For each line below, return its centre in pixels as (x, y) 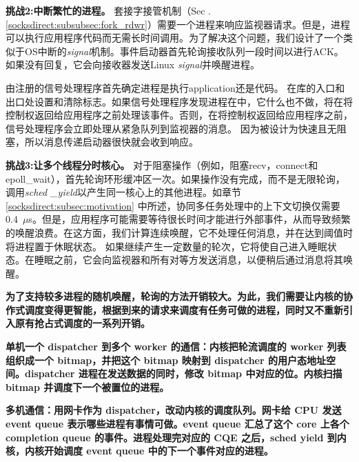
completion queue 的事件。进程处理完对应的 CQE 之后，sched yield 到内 (176, 437)
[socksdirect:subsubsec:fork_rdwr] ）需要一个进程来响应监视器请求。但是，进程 (178, 24)
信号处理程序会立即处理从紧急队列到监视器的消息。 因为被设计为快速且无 (171, 128)
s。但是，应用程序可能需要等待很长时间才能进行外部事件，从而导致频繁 (189, 219)
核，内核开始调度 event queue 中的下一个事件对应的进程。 (140, 451)
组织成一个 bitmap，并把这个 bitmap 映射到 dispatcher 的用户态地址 (166, 360)
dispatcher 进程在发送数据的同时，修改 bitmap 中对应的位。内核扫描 (183, 373)
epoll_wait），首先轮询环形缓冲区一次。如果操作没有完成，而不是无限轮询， (175, 178)
